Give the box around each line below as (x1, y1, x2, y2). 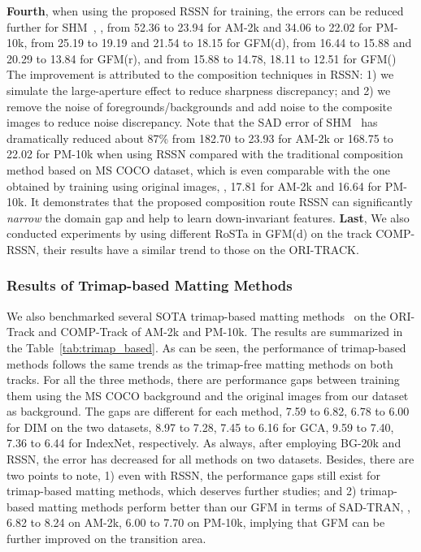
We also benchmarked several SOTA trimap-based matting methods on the (7, 307, 386, 324)
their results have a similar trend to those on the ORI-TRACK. (42, 240, 359, 257)
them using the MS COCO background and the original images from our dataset (7, 386, 409, 403)
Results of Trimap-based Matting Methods (7, 275, 293, 295)
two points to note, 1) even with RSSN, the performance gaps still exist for (7, 466, 380, 483)
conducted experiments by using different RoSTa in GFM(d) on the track (7, 225, 372, 242)
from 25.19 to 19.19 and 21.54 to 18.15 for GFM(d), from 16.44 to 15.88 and (30, 34, 412, 51)
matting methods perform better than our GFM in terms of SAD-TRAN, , (37, 498, 410, 515)
